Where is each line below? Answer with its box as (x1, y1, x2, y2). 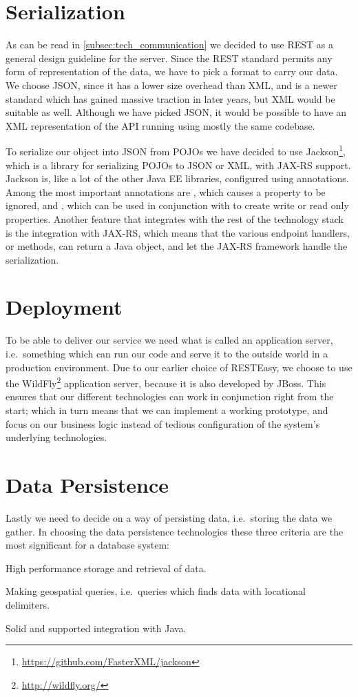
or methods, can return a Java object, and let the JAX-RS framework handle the (6, 239, 348, 253)
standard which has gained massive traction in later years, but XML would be (6, 91, 335, 106)
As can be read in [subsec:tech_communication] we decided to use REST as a (6, 37, 333, 52)
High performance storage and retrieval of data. (6, 560, 207, 575)
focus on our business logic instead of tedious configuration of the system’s (6, 416, 320, 431)
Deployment (6, 293, 123, 321)
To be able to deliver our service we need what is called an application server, (6, 333, 333, 347)
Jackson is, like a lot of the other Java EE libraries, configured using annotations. (6, 171, 349, 186)
